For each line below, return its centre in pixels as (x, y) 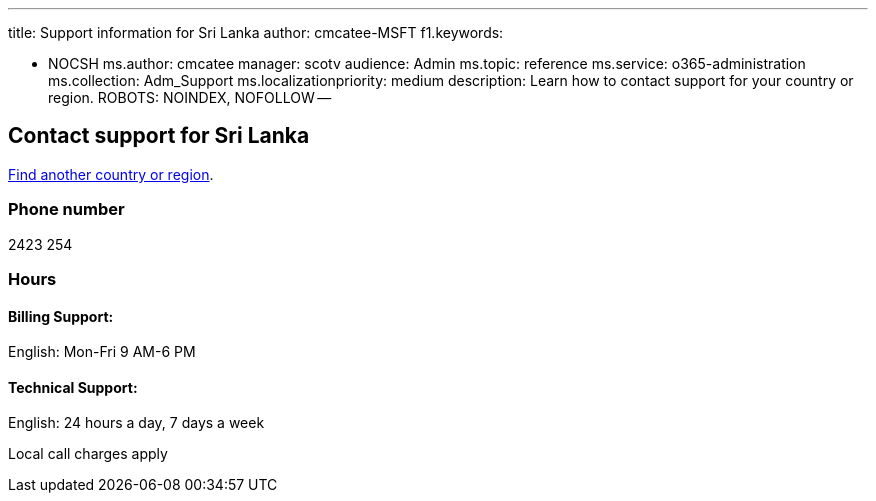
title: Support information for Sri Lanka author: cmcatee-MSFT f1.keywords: (256, 32)
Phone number (66, 209)
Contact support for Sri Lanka (159, 136)
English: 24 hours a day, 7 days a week (136, 423)
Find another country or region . (111, 174)
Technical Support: (73, 387)
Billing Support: (61, 316)
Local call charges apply (88, 454)
